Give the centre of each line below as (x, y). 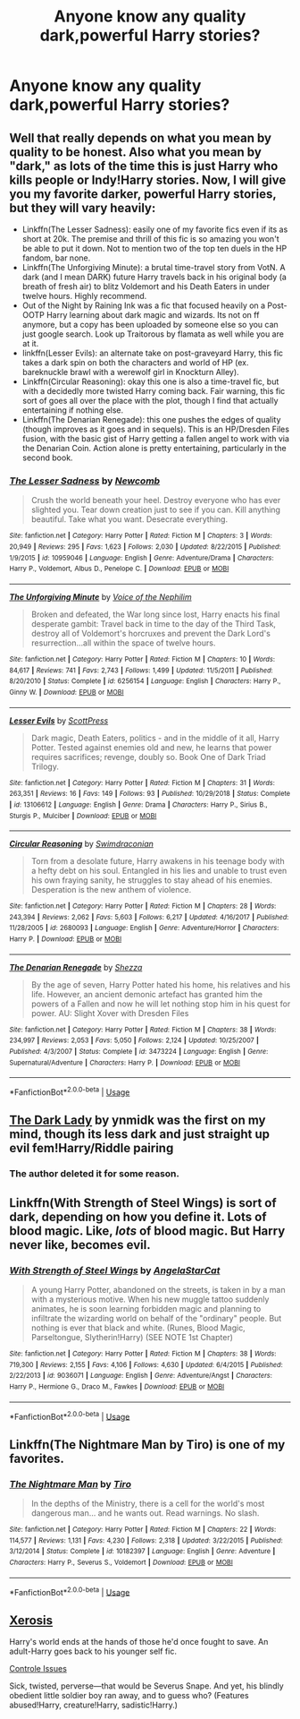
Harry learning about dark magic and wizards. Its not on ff (153, 315)
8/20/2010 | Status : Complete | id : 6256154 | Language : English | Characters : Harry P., (145, 681)
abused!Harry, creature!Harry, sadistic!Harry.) (94, 1705)
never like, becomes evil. (80, 1245)
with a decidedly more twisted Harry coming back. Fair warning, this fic (154, 391)
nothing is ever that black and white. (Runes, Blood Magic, (138, 1328)
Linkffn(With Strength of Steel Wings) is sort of (143, 1203)
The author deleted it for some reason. (95, 1174)
